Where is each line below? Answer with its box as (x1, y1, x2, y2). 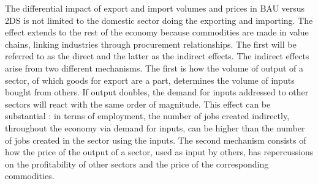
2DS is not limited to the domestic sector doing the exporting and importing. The (5, 13, 313, 26)
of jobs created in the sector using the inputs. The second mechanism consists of (5, 133, 306, 146)
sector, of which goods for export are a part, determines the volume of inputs (5, 73, 295, 86)
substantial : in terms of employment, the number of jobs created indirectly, (5, 109, 290, 122)
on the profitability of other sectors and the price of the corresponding (5, 157, 269, 170)
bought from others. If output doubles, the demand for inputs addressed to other (5, 86, 309, 98)
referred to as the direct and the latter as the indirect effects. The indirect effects (5, 50, 309, 62)
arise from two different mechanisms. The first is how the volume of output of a (5, 61, 303, 74)
